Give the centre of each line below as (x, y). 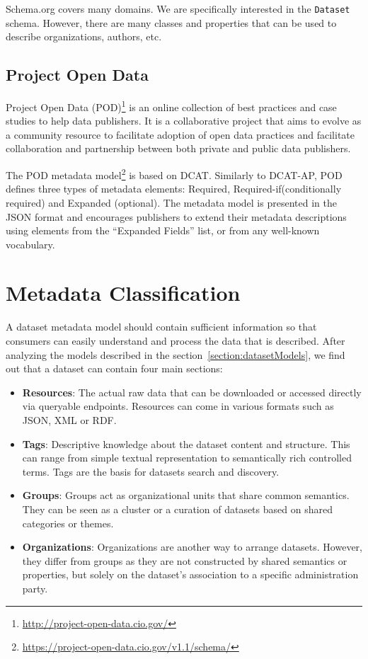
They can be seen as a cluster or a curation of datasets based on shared (177, 509)
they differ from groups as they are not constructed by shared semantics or (185, 560)
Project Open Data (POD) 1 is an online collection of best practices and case (171, 106)
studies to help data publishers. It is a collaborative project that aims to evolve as (184, 121)
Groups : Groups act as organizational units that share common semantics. (186, 495)
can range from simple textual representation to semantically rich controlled (187, 458)
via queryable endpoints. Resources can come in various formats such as (178, 406)
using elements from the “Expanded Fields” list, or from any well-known (163, 230)
